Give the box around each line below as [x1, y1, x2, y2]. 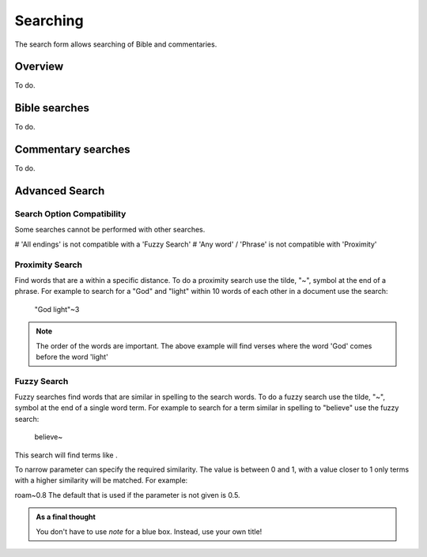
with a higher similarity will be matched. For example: [14, 476, 188, 485]
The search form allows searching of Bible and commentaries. [14, 40, 217, 49]
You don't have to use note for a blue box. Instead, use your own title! [36, 526, 263, 536]
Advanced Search [14, 184, 105, 198]
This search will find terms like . [14, 450, 118, 460]
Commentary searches [14, 143, 130, 156]
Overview [14, 60, 64, 73]
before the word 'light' [36, 352, 108, 361]
